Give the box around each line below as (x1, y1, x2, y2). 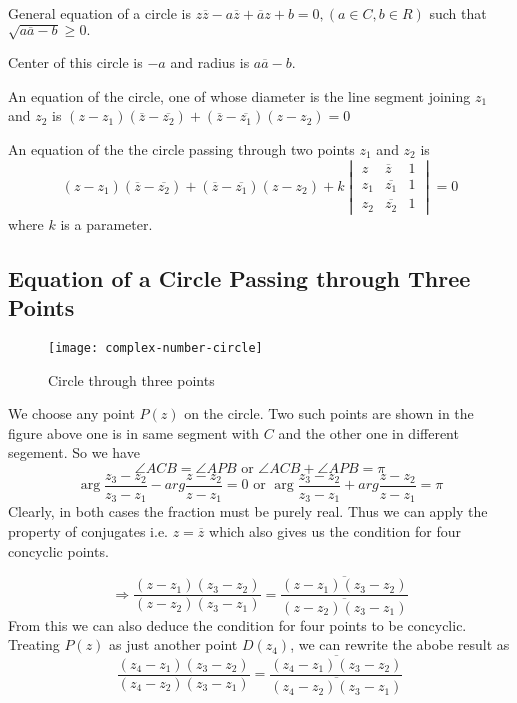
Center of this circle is (8, 52, 143, 73)
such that (429, 3, 487, 23)
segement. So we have (8, 442, 140, 463)
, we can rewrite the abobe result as (290, 634, 510, 655)
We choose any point (8, 403, 135, 424)
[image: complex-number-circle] (48, 340, 263, 355)
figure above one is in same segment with (8, 422, 260, 443)
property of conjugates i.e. (8, 521, 169, 542)
